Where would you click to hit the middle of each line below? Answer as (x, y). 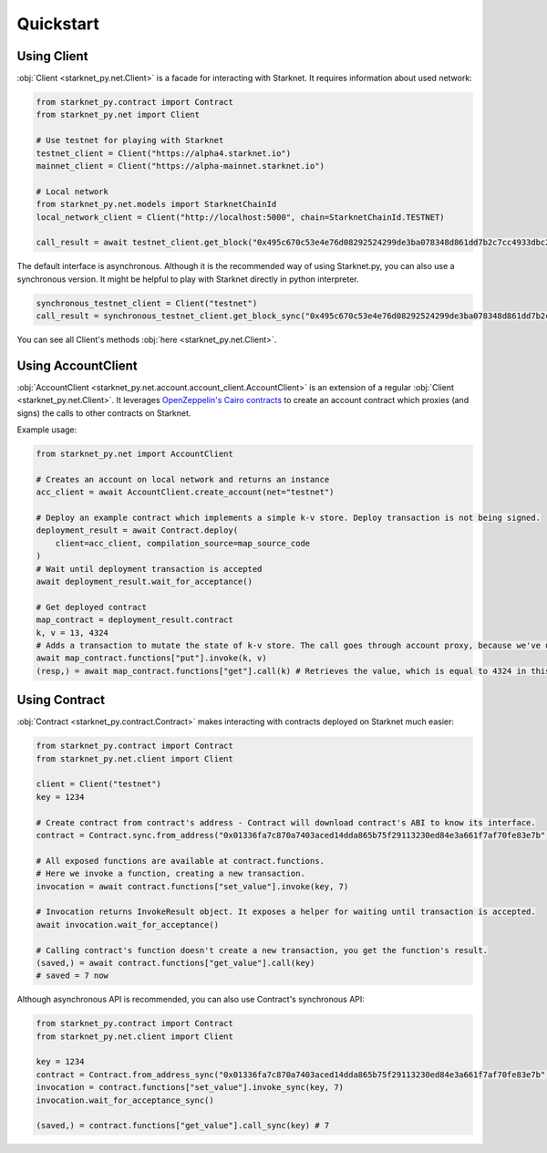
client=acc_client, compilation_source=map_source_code (183, 543)
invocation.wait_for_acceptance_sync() (125, 1100)
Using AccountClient (77, 365)
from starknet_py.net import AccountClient (135, 454)
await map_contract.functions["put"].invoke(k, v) (152, 658)
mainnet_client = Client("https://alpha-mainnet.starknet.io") (181, 166)
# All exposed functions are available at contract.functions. (181, 861)
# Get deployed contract (92, 607)
